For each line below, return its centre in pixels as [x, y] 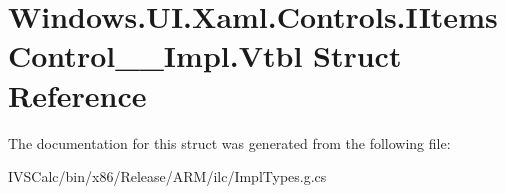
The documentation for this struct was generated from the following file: [229, 142]
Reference [77, 94]
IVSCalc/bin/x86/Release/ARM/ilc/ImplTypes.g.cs [167, 176]
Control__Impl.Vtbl [155, 55]
